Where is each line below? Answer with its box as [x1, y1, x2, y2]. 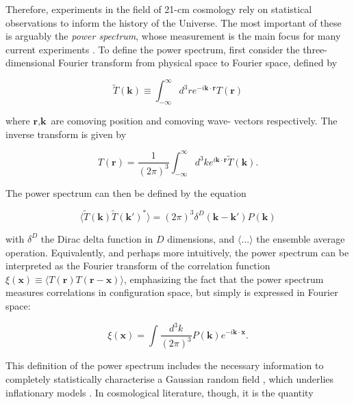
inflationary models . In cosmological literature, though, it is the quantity [5, 385, 314, 399]
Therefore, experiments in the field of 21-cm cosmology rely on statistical [5, 2, 312, 16]
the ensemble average [256, 231, 345, 245]
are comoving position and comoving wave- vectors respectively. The [51, 113, 338, 128]
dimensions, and [167, 231, 235, 245]
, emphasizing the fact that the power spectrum [123, 271, 324, 286]
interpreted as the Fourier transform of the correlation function [5, 258, 270, 273]
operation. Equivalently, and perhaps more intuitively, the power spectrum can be [5, 245, 349, 259]
